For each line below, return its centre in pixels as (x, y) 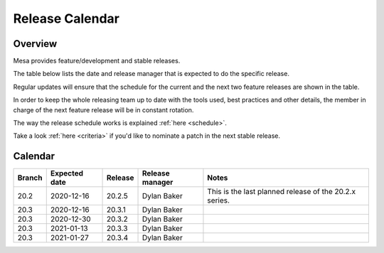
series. (219, 200)
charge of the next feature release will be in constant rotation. (103, 109)
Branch (30, 178)
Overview (35, 44)
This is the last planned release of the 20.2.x (281, 192)
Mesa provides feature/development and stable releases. (97, 61)
